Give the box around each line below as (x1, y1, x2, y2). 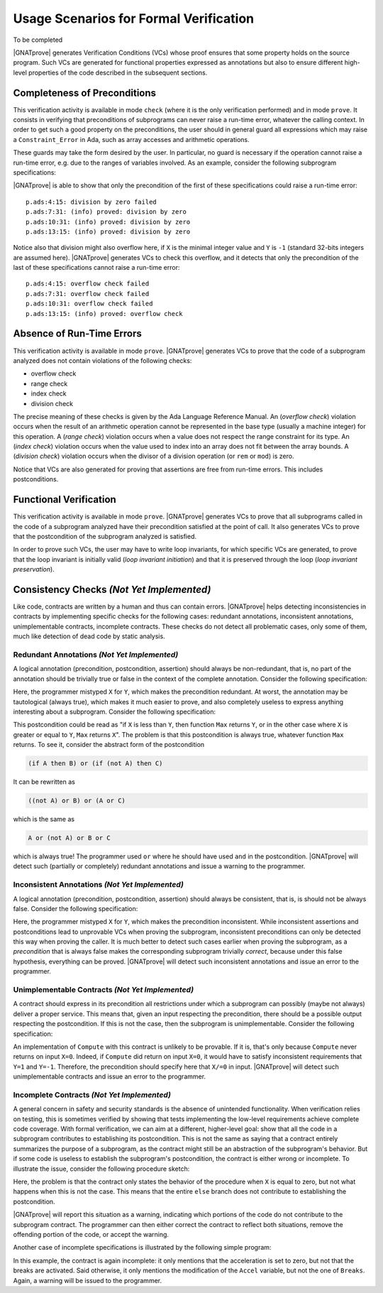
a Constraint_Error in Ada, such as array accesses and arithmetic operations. (13, 135, 250, 143)
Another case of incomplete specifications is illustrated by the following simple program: (13, 1243, 272, 1252)
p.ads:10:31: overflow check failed (26, 300, 153, 308)
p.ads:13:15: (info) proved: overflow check (26, 310, 184, 317)
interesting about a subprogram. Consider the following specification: (13, 707, 216, 716)
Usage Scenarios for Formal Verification (13, 11, 255, 26)
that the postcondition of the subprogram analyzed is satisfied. (13, 532, 197, 540)
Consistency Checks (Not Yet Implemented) (13, 583, 211, 596)
